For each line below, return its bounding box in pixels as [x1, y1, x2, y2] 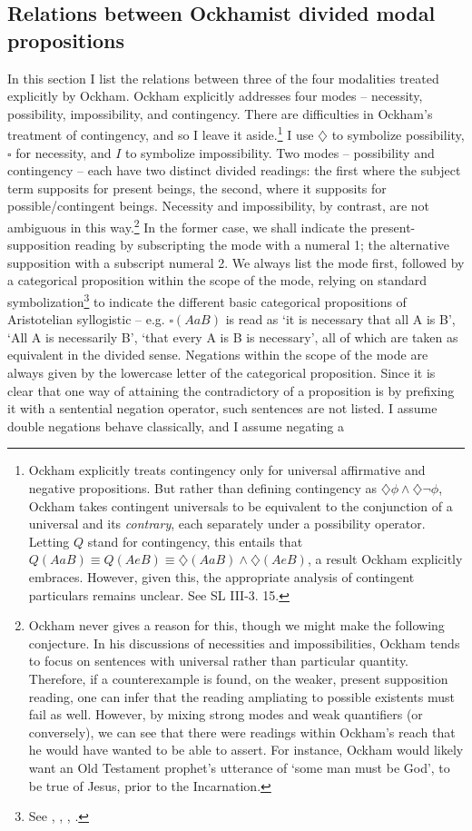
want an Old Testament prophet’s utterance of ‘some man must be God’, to [28, 757, 450, 777]
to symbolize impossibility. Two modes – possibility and [124, 143, 435, 162]
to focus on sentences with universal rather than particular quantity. [28, 651, 409, 670]
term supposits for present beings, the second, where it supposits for [7, 178, 387, 197]
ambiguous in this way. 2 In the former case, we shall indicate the [7, 215, 367, 236]
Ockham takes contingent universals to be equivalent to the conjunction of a [28, 496, 453, 515]
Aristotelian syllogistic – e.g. [7, 310, 165, 329]
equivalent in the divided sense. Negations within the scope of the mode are [7, 345, 428, 364]
